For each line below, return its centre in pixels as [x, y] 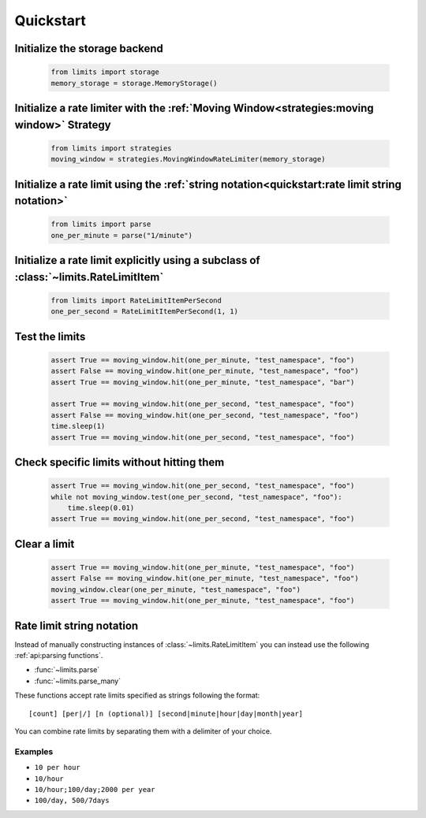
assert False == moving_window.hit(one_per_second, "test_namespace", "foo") [205, 415]
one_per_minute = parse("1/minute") [122, 235]
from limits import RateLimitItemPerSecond [136, 300]
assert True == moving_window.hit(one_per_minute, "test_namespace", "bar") [203, 382]
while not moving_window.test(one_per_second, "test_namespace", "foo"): [196, 497]
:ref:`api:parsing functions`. [59, 656]
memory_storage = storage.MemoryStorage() [134, 83]
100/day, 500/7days [72, 801]
